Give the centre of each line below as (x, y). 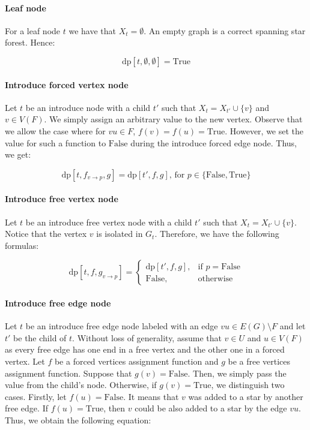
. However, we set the (264, 130)
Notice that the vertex (46, 234)
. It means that (151, 396)
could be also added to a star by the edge (211, 408)
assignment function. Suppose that (68, 373)
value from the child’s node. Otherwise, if (81, 385)
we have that (92, 30)
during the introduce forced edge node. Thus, (214, 142)
